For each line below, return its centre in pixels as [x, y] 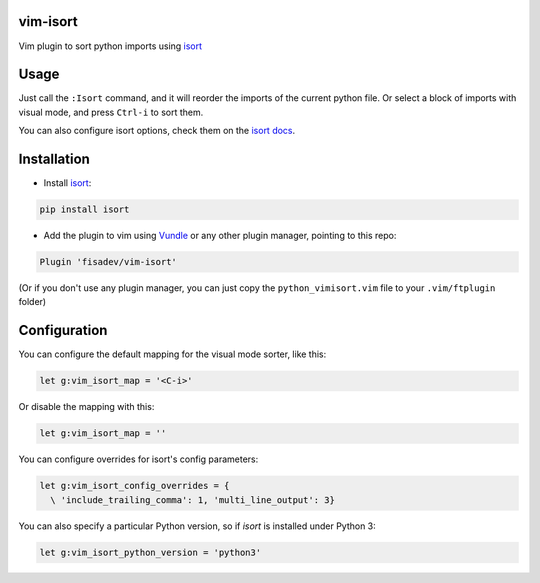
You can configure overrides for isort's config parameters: [138, 459]
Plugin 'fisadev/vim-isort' [108, 262]
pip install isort [84, 209]
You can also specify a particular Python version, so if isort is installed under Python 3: [197, 526]
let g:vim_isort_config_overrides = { [134, 486]
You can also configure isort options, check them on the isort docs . [157, 131]
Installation [54, 159]
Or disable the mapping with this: [86, 407]
